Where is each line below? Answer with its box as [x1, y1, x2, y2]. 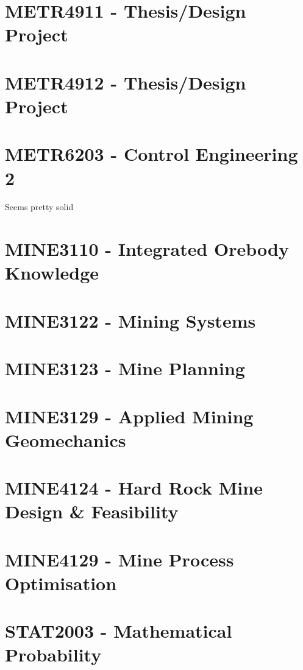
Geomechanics [5, 427, 126, 452]
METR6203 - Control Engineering [5, 141, 298, 166]
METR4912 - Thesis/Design [5, 69, 246, 94]
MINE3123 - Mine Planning [5, 356, 245, 381]
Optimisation [5, 570, 117, 595]
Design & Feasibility [5, 499, 179, 524]
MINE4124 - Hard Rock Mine [5, 475, 263, 500]
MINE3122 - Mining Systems [5, 308, 256, 333]
